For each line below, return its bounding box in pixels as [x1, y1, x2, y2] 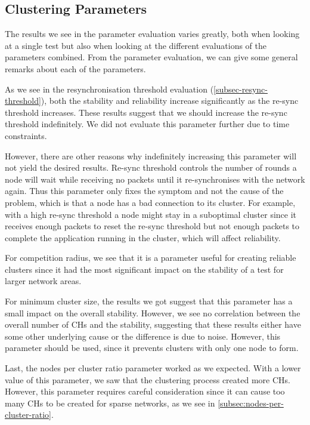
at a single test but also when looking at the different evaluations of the [5, 39, 266, 51]
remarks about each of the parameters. [5, 62, 146, 75]
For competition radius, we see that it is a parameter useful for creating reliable [5, 251, 296, 264]
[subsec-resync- [213, 82, 268, 95]
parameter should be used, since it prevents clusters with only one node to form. [5, 341, 299, 354]
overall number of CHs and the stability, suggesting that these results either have [5, 318, 301, 331]
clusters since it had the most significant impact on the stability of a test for [5, 263, 284, 275]
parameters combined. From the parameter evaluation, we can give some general [5, 51, 298, 63]
